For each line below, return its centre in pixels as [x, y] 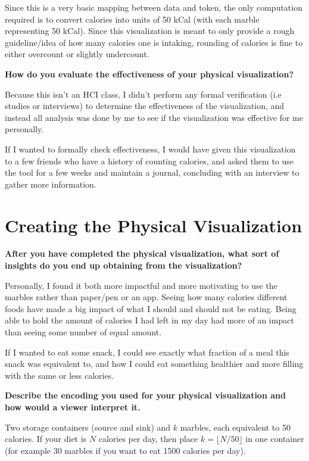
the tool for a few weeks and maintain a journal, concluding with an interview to [152, 172]
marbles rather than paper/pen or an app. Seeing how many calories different [146, 297]
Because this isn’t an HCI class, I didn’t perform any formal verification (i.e [143, 94]
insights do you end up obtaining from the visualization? [124, 265]
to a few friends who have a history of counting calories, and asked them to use [149, 161]
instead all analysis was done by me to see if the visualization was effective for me [154, 117]
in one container [275, 439]
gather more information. [51, 184]
